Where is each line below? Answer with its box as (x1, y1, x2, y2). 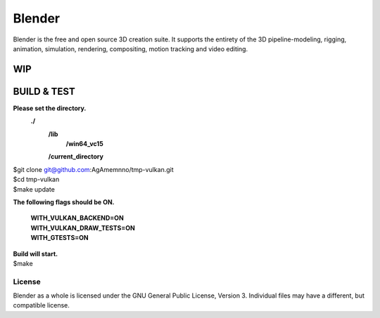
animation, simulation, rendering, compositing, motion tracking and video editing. (13, 44, 248, 53)
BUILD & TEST (13, 85, 75, 98)
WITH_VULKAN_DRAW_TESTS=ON (30, 223, 135, 232)
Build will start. (13, 249, 58, 258)
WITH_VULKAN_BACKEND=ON (30, 214, 125, 223)
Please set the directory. (13, 104, 87, 112)
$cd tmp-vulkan (13, 175, 60, 184)
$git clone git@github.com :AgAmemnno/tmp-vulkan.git (13, 165, 174, 173)
